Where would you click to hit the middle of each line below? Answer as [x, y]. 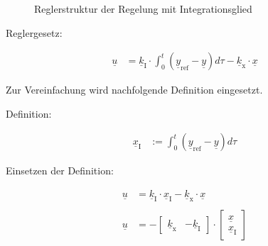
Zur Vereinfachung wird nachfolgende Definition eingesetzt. [134, 90]
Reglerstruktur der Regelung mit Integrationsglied [143, 9]
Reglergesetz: [34, 32]
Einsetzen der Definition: [60, 170]
